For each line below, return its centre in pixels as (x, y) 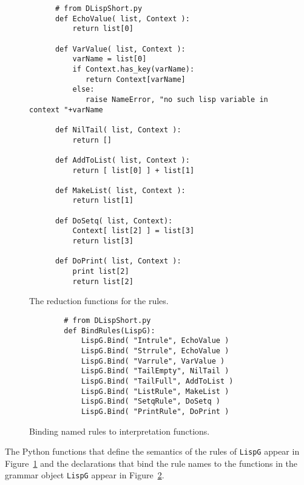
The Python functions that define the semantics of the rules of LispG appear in (152, 451)
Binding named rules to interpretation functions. (120, 431)
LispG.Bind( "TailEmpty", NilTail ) (155, 371)
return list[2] (103, 281)
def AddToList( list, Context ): (122, 160)
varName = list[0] (110, 59)
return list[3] (103, 241)
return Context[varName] (136, 79)
